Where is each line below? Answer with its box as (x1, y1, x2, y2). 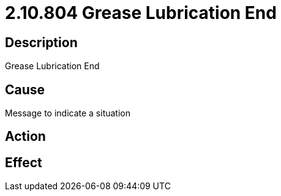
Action (5, 129, 46, 145)
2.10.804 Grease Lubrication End (5, 2, 277, 23)
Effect (5, 154, 42, 170)
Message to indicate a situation (5, 108, 131, 119)
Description (5, 34, 78, 50)
